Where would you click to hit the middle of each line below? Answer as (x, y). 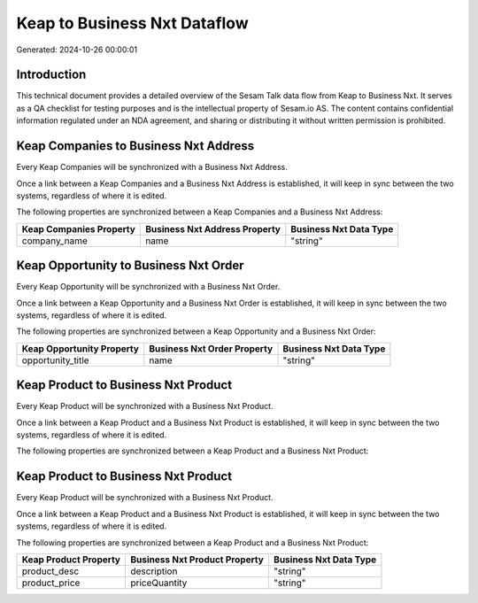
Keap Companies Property (79, 228)
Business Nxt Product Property (197, 560)
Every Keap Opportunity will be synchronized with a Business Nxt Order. (148, 287)
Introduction (51, 75)
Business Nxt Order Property (211, 348)
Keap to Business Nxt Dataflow (132, 23)
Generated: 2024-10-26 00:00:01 (77, 50)
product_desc (50, 571)
